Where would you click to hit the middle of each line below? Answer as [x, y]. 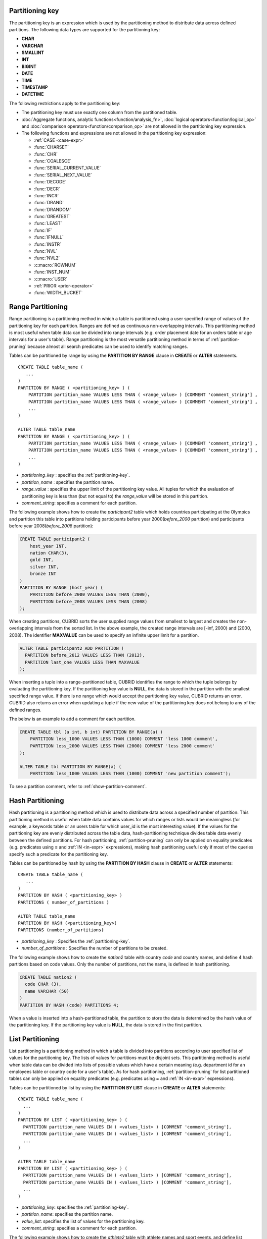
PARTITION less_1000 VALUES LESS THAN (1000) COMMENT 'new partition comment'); [130, 774]
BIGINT [29, 66]
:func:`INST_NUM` [52, 272]
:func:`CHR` [46, 154]
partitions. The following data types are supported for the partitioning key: [85, 29]
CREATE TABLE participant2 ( [55, 539]
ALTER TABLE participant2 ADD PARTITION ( [72, 648]
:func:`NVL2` [47, 258]
